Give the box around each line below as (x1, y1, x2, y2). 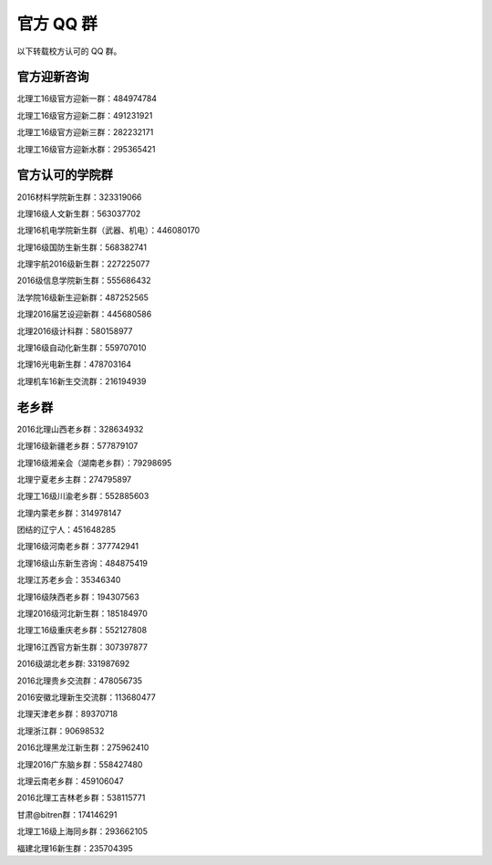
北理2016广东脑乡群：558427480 (16, 758, 143, 770)
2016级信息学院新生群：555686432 (16, 275, 151, 287)
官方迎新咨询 (16, 69, 89, 85)
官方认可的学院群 (16, 167, 113, 182)
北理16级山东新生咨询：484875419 (16, 558, 149, 568)
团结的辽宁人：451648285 (16, 525, 116, 536)
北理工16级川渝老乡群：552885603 (16, 491, 149, 502)
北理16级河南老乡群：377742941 (16, 541, 139, 552)
